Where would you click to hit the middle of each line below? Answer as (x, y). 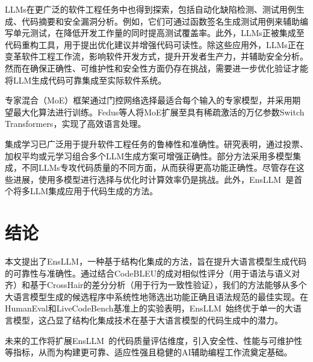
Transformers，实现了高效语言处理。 (76, 124)
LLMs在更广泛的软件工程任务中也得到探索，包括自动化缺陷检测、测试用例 (150, 9)
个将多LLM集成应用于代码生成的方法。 (82, 191)
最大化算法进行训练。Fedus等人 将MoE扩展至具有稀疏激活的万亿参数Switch (159, 112)
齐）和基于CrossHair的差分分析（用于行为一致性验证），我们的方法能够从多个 (156, 285)
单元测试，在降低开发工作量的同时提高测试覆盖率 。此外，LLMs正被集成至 (159, 33)
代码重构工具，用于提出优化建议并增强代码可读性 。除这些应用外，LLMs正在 (155, 44)
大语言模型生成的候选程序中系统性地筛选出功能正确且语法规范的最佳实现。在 (156, 296)
